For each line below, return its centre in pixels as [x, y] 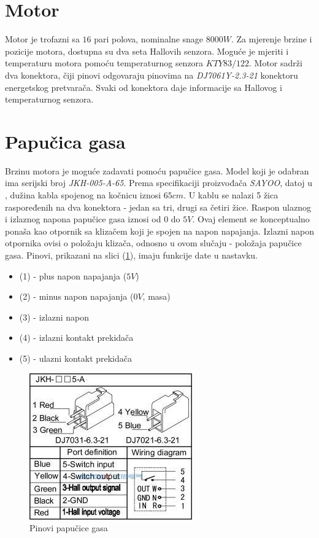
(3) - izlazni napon [54, 317]
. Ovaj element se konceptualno [251, 219]
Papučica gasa [65, 141]
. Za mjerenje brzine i [271, 39]
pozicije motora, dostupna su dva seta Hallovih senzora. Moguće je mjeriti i [147, 51]
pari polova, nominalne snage [149, 39]
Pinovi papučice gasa [69, 528]
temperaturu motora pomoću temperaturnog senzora [104, 63]
